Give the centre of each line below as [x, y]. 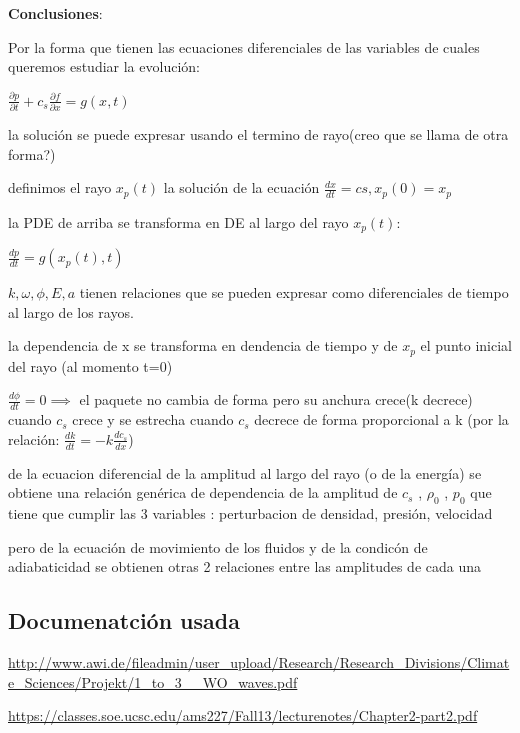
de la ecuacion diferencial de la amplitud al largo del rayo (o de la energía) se [245, 472]
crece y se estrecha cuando [153, 419]
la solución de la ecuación [241, 187]
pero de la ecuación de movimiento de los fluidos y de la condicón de [218, 546]
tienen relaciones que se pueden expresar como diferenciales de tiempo [294, 292]
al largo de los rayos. [71, 311]
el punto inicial [466, 345]
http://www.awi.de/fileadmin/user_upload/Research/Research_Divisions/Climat [259, 662]
